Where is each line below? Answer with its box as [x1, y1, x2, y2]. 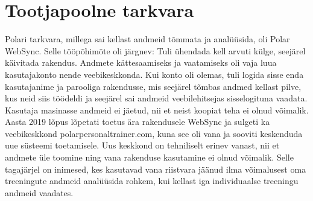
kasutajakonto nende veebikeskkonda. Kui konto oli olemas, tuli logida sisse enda [5, 68, 304, 80]
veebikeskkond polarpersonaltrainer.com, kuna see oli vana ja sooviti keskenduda [5, 127, 303, 139]
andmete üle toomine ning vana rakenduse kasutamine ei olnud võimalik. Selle [5, 151, 294, 164]
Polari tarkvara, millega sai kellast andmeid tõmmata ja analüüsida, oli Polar [5, 33, 290, 45]
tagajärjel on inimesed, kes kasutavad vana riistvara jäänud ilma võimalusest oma [5, 162, 306, 175]
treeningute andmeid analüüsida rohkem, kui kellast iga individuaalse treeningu [5, 174, 299, 187]
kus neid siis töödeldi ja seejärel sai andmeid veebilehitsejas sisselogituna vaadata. [5, 92, 308, 104]
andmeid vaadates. [5, 186, 74, 199]
